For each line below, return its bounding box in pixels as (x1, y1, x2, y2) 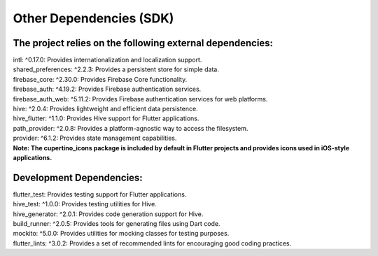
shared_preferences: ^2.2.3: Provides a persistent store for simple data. (13, 65, 220, 73)
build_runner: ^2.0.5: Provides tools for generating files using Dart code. (13, 220, 220, 228)
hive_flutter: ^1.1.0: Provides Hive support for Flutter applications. (13, 114, 199, 122)
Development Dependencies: (13, 171, 143, 183)
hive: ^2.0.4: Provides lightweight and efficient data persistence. (13, 105, 199, 113)
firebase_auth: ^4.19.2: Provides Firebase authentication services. (13, 85, 202, 94)
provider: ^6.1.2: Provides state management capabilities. (13, 134, 177, 143)
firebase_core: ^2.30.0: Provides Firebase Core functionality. (13, 75, 188, 83)
